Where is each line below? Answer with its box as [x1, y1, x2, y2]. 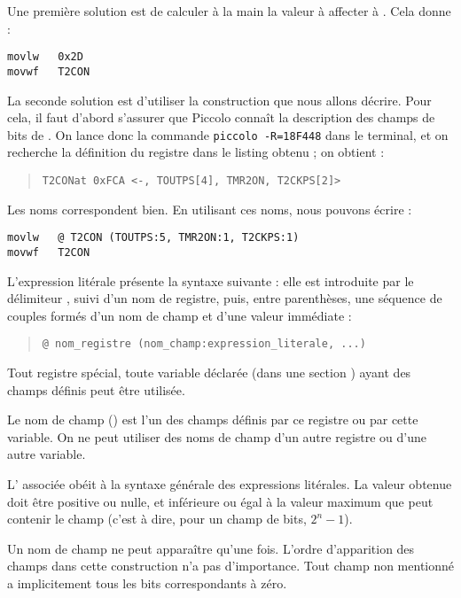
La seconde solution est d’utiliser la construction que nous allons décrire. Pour [7, 90, 432, 109]
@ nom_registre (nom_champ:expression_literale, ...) [42, 338, 366, 351]
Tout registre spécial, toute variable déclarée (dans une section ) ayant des [7, 362, 411, 381]
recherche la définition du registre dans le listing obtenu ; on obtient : [7, 143, 385, 161]
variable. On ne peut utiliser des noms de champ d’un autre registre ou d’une [7, 427, 427, 446]
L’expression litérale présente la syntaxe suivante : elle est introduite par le [7, 271, 414, 290]
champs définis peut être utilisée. [7, 380, 185, 399]
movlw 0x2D [7, 50, 83, 64]
